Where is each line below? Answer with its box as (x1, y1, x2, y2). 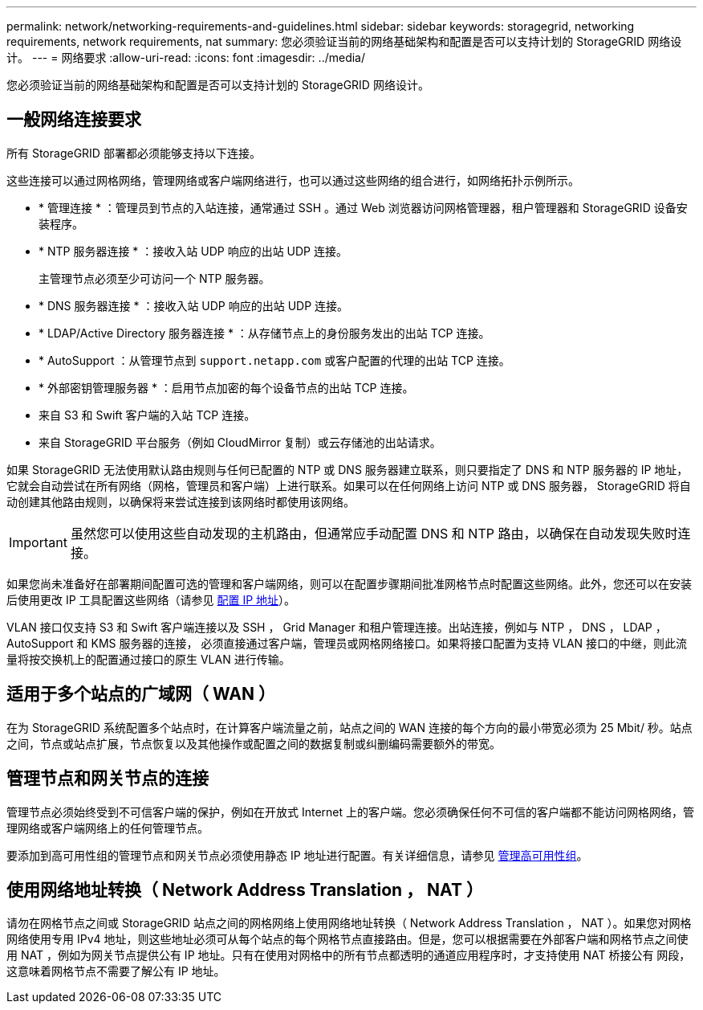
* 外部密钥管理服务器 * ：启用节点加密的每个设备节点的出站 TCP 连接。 (39, 380, 414, 395)
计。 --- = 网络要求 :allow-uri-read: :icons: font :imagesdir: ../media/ (6, 51, 366, 64)
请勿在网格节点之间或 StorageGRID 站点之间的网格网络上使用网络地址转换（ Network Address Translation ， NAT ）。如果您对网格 (6, 916, 692, 930)
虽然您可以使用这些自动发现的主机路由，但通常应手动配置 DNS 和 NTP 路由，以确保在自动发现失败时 (70, 525, 678, 542)
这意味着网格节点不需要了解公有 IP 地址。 (6, 964, 226, 979)
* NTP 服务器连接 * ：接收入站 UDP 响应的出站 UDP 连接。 (39, 243, 347, 258)
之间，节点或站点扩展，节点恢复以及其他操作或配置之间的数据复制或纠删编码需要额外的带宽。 (6, 736, 501, 750)
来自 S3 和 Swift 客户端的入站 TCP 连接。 (39, 407, 256, 422)
